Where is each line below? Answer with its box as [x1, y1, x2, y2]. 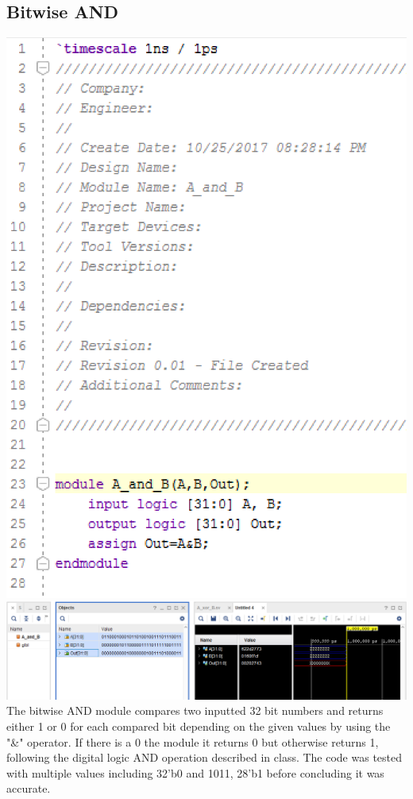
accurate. [6, 780, 51, 797]
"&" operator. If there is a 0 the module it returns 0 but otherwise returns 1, [6, 733, 379, 750]
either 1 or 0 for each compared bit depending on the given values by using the [6, 717, 391, 734]
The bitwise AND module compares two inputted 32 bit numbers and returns [6, 702, 384, 719]
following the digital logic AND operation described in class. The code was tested [6, 749, 403, 766]
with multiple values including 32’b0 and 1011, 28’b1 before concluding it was [6, 764, 384, 781]
